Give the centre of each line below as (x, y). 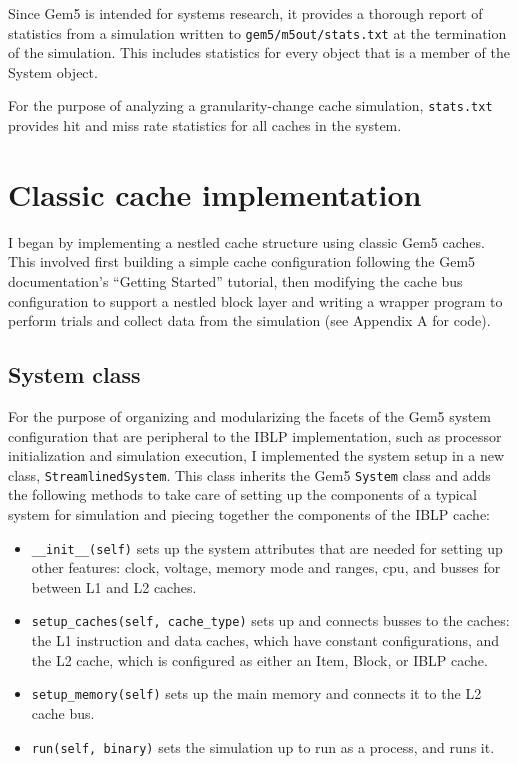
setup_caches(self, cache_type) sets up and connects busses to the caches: (270, 620)
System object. (53, 71)
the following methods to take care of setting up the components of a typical (242, 494)
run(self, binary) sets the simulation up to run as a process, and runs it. (263, 746)
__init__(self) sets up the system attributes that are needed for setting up (267, 547)
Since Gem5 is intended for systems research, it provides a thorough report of (245, 13)
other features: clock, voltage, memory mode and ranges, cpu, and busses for (266, 567)
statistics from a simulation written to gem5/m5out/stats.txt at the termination (257, 32)
